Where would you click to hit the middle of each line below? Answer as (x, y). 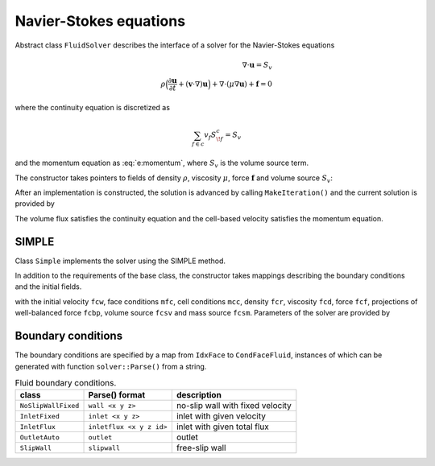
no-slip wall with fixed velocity (234, 406)
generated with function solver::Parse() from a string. (111, 366)
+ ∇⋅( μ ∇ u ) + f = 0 (242, 84)
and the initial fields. (48, 287)
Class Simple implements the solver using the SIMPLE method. (120, 261)
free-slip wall (201, 448)
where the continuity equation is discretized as (93, 108)
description (199, 395)
